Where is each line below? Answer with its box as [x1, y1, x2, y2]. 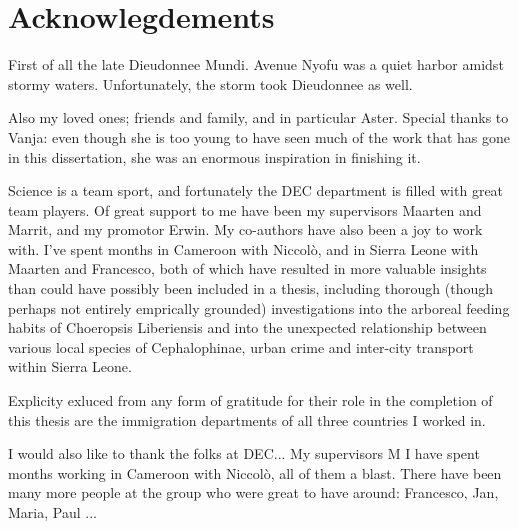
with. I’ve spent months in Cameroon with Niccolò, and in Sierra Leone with [8, 238, 479, 259]
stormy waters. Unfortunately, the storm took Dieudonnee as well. [8, 73, 413, 94]
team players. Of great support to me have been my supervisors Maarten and [8, 199, 482, 220]
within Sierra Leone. [8, 356, 132, 377]
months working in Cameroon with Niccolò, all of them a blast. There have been [8, 462, 502, 483]
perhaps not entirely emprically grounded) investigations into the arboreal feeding [8, 297, 510, 318]
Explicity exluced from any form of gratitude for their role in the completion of [8, 390, 493, 411]
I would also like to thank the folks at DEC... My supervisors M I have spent [8, 443, 480, 464]
